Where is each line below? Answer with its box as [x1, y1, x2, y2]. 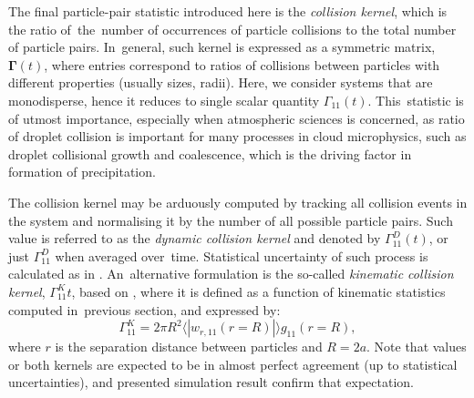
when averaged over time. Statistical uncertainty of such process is [55, 246, 428, 265]
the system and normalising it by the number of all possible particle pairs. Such [8, 210, 453, 230]
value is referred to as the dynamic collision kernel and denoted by [8, 229, 381, 248]
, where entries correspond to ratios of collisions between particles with [44, 55, 440, 74]
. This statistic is [367, 90, 464, 109]
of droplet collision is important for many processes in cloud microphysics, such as [8, 127, 467, 146]
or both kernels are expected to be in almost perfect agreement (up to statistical [8, 354, 458, 373]
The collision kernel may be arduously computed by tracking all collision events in [8, 192, 468, 211]
